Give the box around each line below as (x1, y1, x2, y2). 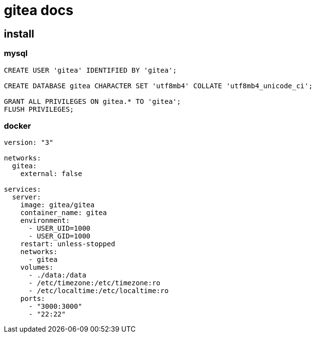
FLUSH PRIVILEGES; (4, 105, 74, 113)
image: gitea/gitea (20, 201, 95, 209)
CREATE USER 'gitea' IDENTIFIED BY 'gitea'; (4, 66, 177, 74)
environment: (20, 217, 70, 225)
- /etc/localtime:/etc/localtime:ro (28, 287, 169, 295)
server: (12, 193, 41, 201)
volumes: (20, 263, 54, 272)
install (4, 27, 34, 40)
